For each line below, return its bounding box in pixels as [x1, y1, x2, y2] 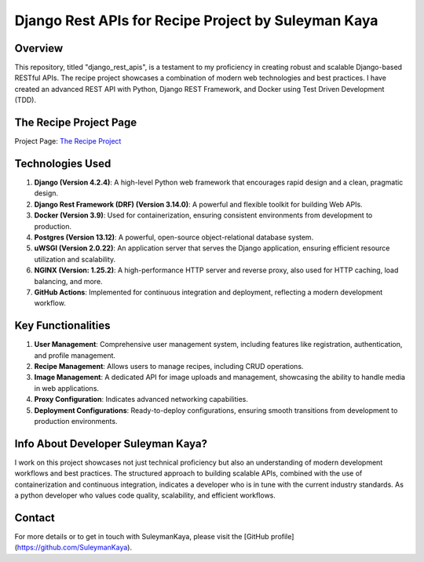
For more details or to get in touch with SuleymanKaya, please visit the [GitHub [14, 531, 270, 541]
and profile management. [34, 350, 116, 360]
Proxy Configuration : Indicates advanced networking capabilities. [34, 395, 249, 404]
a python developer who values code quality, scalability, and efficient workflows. [14, 491, 276, 500]
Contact [14, 511, 55, 524]
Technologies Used [14, 157, 111, 170]
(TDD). [14, 95, 37, 105]
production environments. [34, 416, 118, 425]
